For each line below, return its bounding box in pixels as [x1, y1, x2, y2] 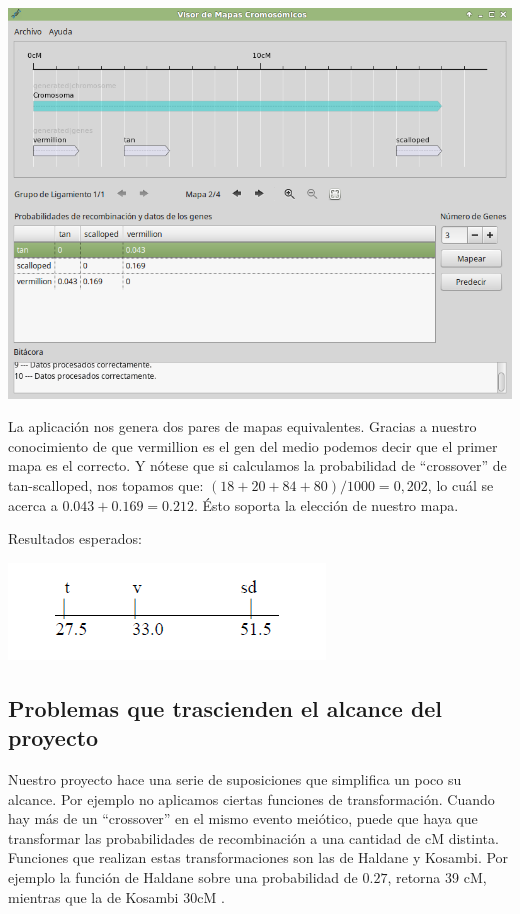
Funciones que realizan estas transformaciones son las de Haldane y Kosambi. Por [8, 847, 509, 868]
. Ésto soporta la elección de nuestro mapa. [193, 494, 459, 515]
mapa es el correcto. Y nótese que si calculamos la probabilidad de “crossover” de [8, 455, 507, 476]
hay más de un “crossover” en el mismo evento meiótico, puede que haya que [8, 808, 478, 829]
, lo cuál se [427, 474, 494, 495]
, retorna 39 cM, [387, 866, 487, 887]
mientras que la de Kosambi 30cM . [8, 886, 225, 907]
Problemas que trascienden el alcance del [8, 692, 443, 723]
